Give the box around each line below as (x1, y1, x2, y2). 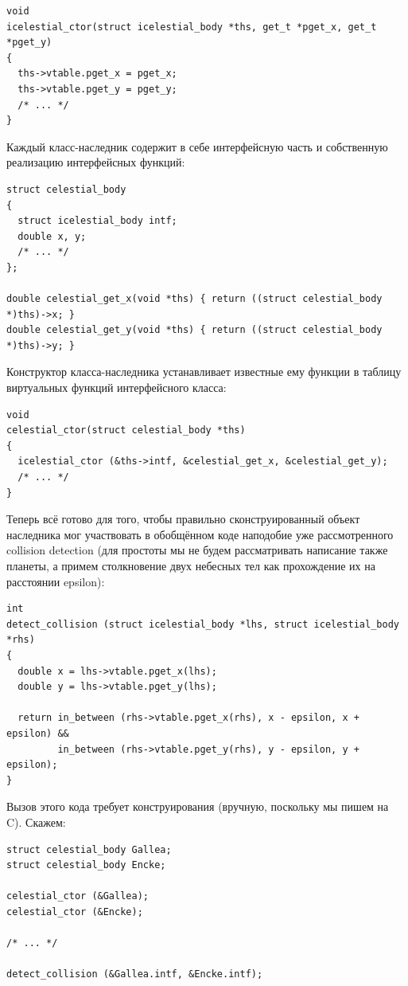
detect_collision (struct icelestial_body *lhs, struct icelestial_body (6, 618, 399, 630)
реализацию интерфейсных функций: (6, 154, 185, 170)
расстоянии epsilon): (6, 573, 105, 589)
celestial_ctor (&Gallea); (6, 890, 149, 902)
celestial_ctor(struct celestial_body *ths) (6, 425, 246, 436)
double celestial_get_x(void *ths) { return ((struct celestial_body (6, 293, 383, 305)
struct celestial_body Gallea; (6, 843, 172, 855)
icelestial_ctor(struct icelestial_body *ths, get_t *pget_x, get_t (6, 21, 377, 33)
